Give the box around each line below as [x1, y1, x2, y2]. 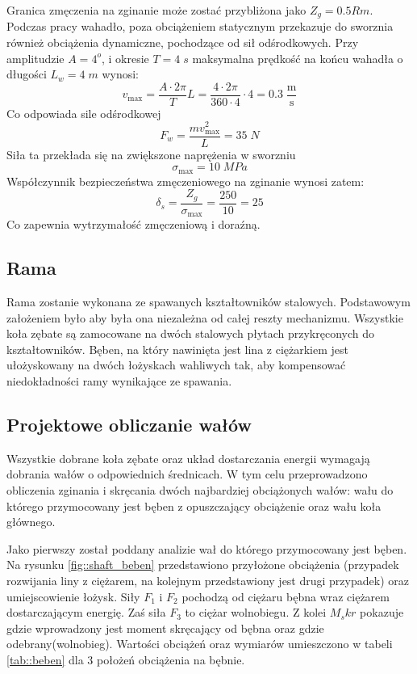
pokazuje [360, 604, 404, 621]
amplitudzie [6, 49, 65, 66]
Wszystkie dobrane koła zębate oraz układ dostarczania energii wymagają [6, 449, 370, 466]
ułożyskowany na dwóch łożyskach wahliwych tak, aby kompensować [6, 356, 346, 373]
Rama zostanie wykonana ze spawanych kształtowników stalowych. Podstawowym [6, 293, 411, 310]
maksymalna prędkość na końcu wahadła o [192, 49, 403, 66]
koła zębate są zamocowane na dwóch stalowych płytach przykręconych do [6, 325, 375, 342]
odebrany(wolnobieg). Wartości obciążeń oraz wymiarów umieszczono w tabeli [6, 635, 393, 652]
